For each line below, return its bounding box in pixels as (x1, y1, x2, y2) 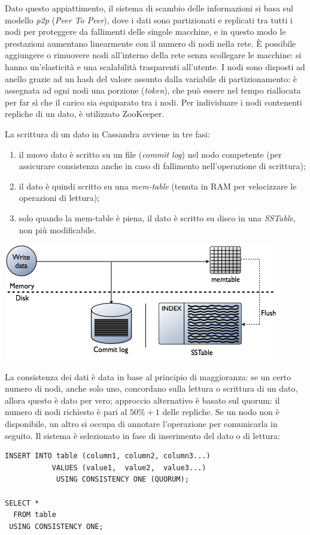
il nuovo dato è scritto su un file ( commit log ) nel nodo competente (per (19, 148, 282, 160)
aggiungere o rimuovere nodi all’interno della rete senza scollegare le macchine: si (5, 49, 302, 61)
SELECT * (5, 498, 39, 507)
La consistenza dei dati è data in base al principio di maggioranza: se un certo (5, 370, 291, 383)
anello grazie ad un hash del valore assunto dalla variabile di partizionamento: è (5, 72, 297, 85)
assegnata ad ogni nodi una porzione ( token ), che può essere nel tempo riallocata (5, 84, 301, 97)
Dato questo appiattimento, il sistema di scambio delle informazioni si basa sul (5, 2, 293, 14)
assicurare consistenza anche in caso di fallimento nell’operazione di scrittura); (19, 160, 306, 172)
